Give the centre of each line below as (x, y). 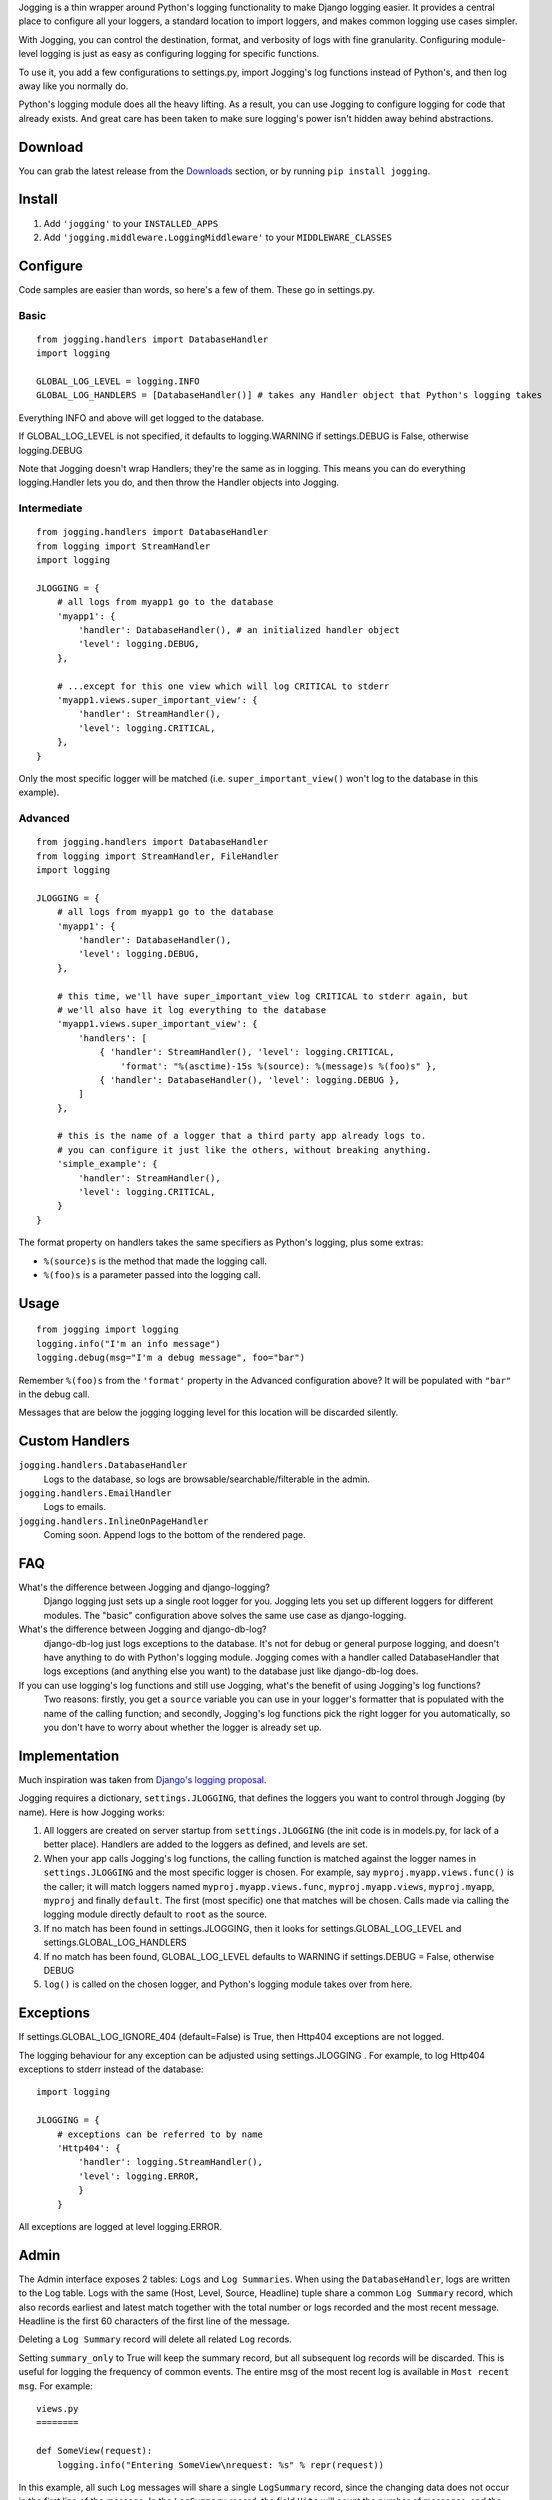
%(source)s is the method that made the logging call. (155, 1261)
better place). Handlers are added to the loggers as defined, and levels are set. (206, 1844)
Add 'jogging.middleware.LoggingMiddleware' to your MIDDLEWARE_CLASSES (217, 237)
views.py (57, 2408)
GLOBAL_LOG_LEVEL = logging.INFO (118, 381)
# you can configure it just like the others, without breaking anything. (244, 1149)
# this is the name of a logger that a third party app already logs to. (241, 1136)
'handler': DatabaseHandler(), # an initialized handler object (239, 630)
